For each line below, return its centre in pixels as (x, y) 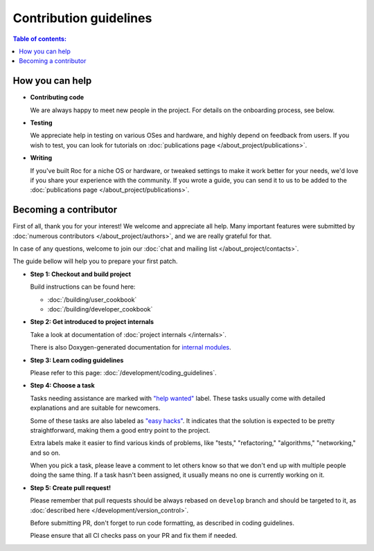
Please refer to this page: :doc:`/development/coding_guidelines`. (124, 372)
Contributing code (57, 98)
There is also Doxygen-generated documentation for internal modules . (131, 347)
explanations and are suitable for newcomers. (95, 408)
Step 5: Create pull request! (71, 487)
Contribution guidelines (82, 18)
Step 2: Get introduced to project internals (92, 322)
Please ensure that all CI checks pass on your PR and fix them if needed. (134, 536)
